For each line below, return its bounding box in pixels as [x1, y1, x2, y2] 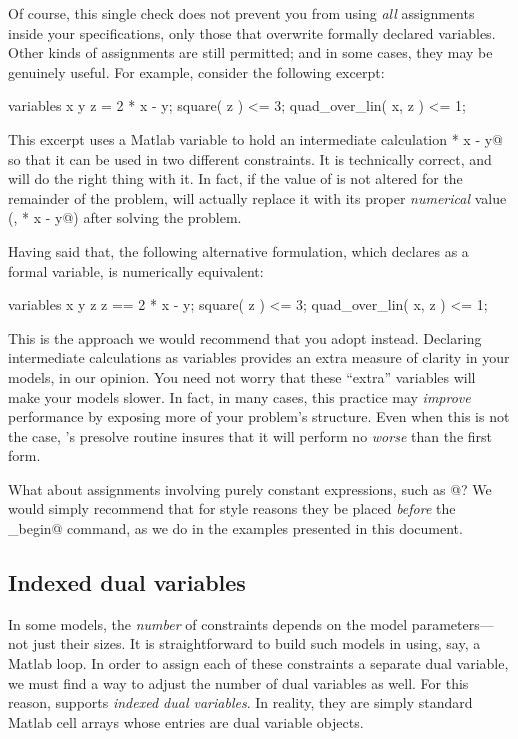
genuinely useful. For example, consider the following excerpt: [8, 61, 385, 82]
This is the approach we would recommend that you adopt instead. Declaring [8, 327, 482, 348]
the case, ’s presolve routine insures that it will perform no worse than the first [8, 425, 493, 446]
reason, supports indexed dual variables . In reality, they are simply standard [8, 692, 473, 713]
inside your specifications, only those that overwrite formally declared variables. [8, 22, 496, 43]
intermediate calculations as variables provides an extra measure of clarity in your [8, 347, 510, 368]
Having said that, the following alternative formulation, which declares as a [8, 240, 469, 261]
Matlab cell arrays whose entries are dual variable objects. [8, 711, 364, 732]
